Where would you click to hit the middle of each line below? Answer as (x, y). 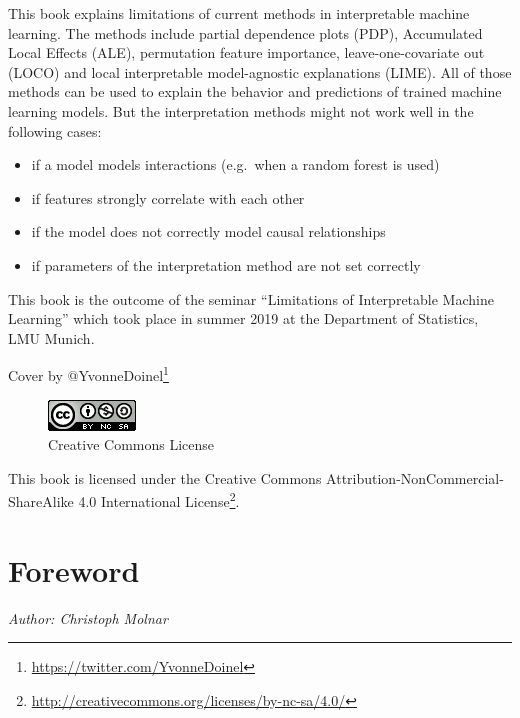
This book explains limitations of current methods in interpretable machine (239, 13)
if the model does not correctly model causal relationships (208, 231)
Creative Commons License (131, 444)
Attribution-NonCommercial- (415, 477)
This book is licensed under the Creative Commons (165, 477)
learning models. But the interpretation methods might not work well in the (241, 110)
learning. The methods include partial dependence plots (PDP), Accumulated (245, 32)
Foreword (74, 569)
